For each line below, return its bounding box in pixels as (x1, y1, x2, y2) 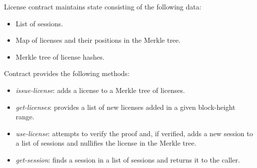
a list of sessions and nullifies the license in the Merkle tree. (15, 138, 196, 148)
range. (15, 111, 35, 122)
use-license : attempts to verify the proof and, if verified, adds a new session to (15, 128, 253, 138)
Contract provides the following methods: (4, 68, 130, 79)
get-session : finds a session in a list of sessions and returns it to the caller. (15, 154, 240, 165)
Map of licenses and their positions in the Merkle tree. (15, 35, 181, 45)
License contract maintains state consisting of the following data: (4, 1, 201, 11)
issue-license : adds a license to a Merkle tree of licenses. (15, 84, 185, 95)
